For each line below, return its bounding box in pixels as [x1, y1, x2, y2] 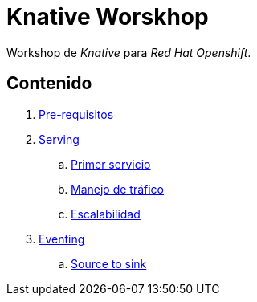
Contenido [6, 73, 92, 94]
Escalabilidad [71, 206, 141, 221]
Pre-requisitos [39, 107, 114, 121]
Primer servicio [71, 157, 151, 171]
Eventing [39, 231, 85, 246]
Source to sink [71, 256, 147, 271]
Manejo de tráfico [71, 182, 165, 196]
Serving [39, 132, 80, 146]
